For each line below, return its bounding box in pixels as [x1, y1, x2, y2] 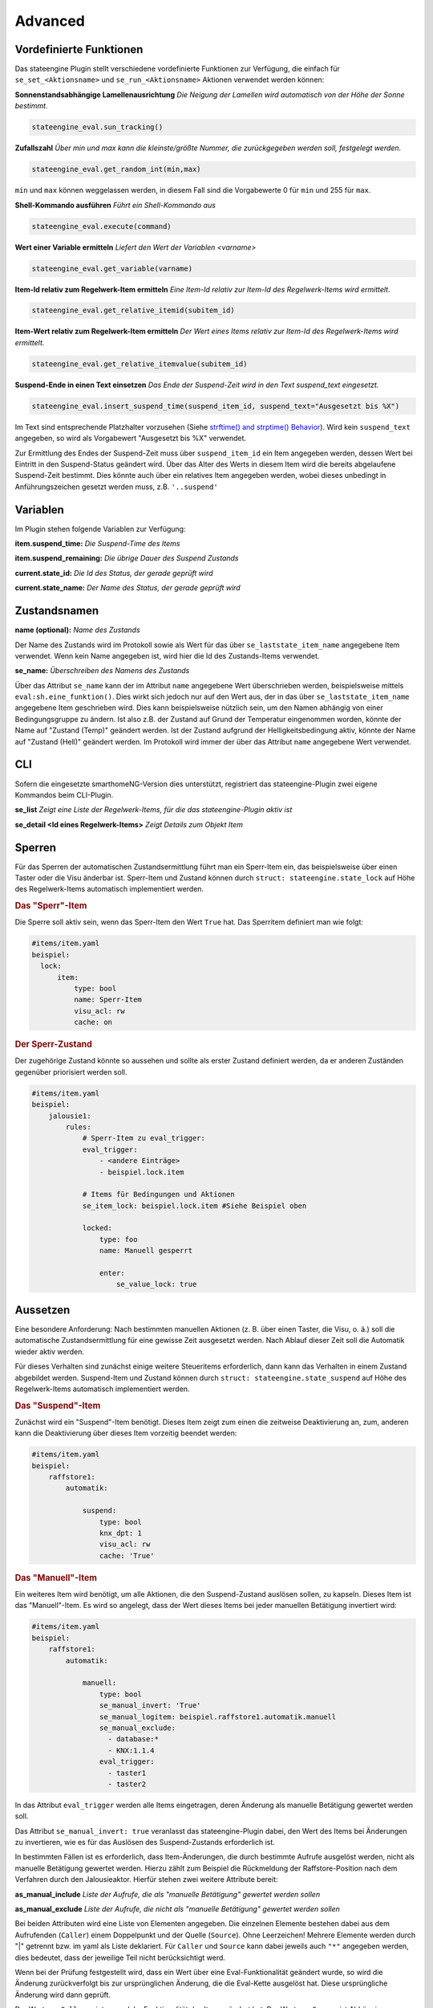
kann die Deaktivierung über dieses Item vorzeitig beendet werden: [14, 1428, 237, 1438]
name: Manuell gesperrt [99, 1246, 192, 1255]
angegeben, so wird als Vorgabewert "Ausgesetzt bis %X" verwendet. [14, 434, 247, 443]
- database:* [107, 1735, 160, 1744]
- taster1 [107, 1768, 147, 1777]
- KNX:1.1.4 [107, 1745, 156, 1755]
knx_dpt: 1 [99, 1528, 142, 1538]
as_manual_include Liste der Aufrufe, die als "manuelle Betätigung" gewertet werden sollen [14, 1889, 321, 1899]
